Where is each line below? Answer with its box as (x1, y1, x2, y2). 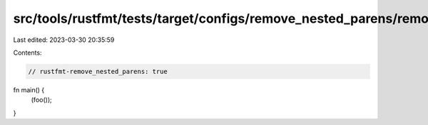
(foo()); (31, 96, 53, 104)
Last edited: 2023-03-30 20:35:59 (13, 36, 115, 44)
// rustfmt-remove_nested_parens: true (28, 67, 168, 75)
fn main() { (13, 85, 45, 94)
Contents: (13, 48, 42, 57)
